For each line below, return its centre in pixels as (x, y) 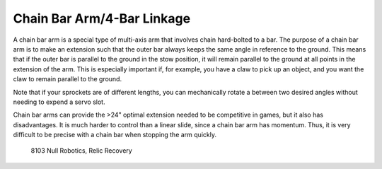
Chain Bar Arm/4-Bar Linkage (102, 18)
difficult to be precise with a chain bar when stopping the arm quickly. (115, 135)
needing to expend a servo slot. (59, 102)
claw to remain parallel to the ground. (68, 79)
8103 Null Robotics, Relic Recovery (81, 151)
